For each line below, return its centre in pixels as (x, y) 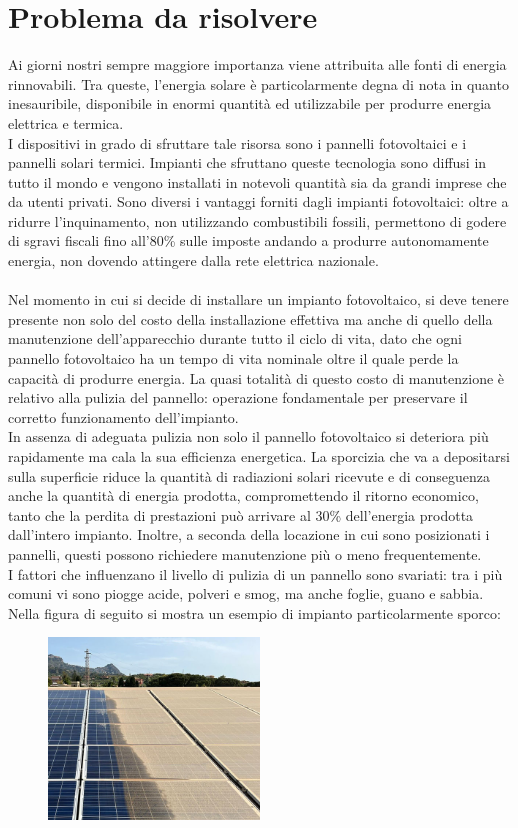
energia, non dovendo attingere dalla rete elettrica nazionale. (193, 260)
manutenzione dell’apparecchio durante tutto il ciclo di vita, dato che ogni (235, 338)
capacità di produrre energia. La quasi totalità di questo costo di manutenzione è (256, 377)
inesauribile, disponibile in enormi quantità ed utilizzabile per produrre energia (250, 103)
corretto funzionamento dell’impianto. (123, 416)
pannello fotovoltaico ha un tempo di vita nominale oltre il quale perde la (233, 358)
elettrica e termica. (66, 122)
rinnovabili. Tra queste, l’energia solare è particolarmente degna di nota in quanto (258, 83)
